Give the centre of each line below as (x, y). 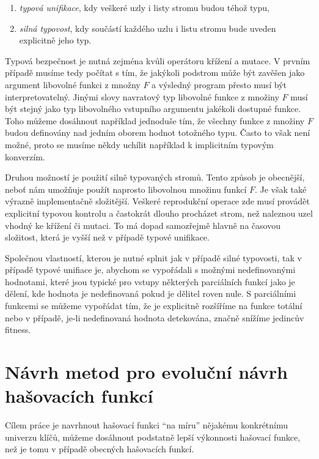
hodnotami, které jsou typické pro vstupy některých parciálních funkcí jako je (150, 281)
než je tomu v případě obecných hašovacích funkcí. (100, 449)
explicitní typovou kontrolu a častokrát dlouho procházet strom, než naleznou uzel (159, 213)
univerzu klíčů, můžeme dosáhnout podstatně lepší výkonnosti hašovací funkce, (153, 437)
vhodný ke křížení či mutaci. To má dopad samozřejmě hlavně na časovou (143, 225)
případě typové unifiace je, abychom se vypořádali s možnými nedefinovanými (150, 270)
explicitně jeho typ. (55, 40)
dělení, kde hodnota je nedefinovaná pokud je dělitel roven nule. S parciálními (151, 293)
